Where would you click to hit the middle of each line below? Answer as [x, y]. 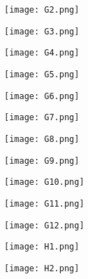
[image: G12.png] [44, 225]
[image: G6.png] [42, 96]
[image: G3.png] [42, 31]
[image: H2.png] [42, 268]
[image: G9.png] [42, 161]
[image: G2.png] [42, 10]
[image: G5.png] [42, 74]
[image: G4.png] [42, 53]
